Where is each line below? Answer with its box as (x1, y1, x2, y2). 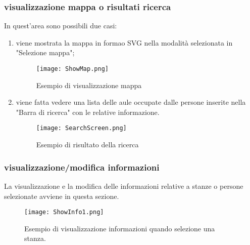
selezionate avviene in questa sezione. (4, 190, 119, 201)
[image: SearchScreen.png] (36, 125, 127, 132)
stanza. (24, 233, 46, 243)
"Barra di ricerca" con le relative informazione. (16, 106, 160, 117)
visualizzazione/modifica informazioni (4, 160, 160, 173)
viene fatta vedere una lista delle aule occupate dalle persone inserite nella (16, 97, 246, 107)
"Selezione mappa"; (16, 47, 75, 58)
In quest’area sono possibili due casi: (4, 20, 117, 31)
